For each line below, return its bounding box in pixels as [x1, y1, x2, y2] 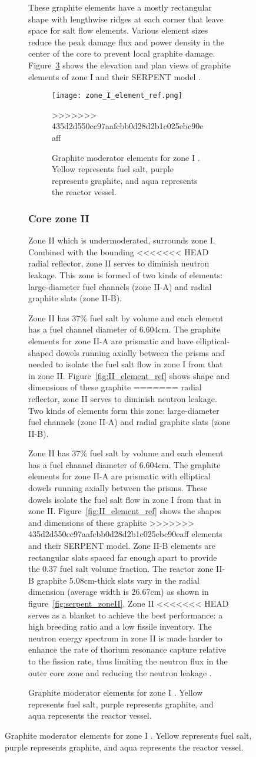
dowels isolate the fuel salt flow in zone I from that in [28, 493, 221, 505]
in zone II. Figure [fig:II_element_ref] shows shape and [28, 369, 230, 381]
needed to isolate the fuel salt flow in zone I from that [28, 358, 223, 370]
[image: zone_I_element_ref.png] [52, 91, 182, 100]
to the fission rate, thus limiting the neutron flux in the [28, 654, 228, 667]
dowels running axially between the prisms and [56, 346, 225, 358]
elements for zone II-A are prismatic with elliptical [28, 470, 211, 482]
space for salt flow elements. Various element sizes [28, 24, 208, 37]
